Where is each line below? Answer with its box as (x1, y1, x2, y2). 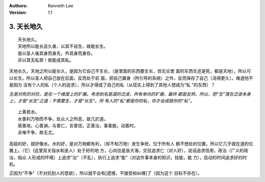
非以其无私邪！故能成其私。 (18, 57, 74, 63)
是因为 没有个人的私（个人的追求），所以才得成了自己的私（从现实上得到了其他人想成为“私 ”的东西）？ (9, 82, 215, 88)
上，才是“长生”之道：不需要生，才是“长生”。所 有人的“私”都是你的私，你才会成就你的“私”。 (9, 98, 195, 104)
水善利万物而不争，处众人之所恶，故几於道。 (18, 116, 108, 122)
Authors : (9, 3, 28, 8)
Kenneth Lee (48, 3, 74, 8)
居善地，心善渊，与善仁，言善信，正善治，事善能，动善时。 (18, 123, 138, 129)
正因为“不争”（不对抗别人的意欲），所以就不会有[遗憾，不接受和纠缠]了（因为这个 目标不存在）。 (9, 170, 202, 176)
